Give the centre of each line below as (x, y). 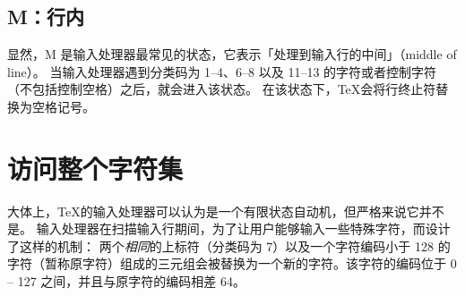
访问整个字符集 (95, 168)
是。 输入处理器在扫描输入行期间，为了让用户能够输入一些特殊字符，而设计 (229, 228)
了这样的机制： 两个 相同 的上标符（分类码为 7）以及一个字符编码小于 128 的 (229, 245)
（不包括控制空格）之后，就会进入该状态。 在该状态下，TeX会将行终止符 (222, 89)
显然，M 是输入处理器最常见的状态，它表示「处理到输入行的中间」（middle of (232, 54)
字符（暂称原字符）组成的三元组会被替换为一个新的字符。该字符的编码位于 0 (232, 263)
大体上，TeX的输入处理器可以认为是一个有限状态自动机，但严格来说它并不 (226, 211)
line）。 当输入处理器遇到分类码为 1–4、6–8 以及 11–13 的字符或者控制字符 (222, 71)
